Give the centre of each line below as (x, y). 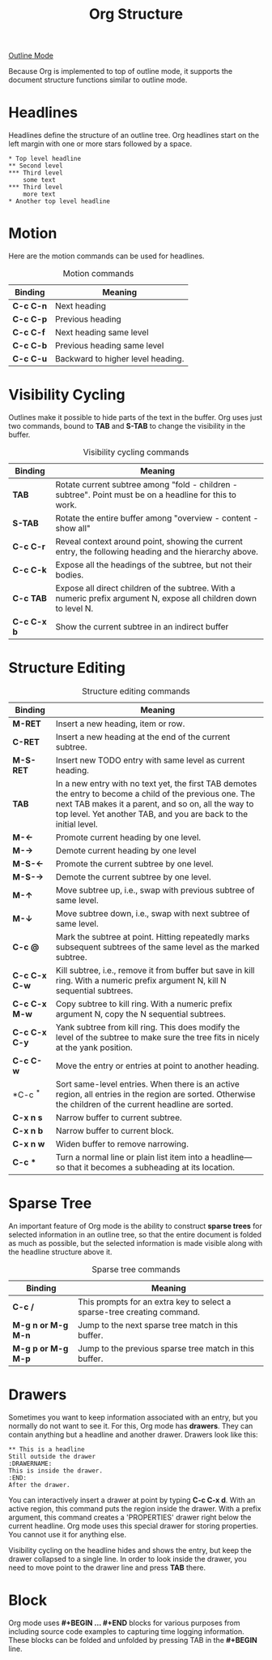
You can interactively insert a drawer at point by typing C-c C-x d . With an (132, 1500)
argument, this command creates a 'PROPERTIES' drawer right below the (130, 1517)
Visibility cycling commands (136, 452)
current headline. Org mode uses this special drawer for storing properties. (134, 1526)
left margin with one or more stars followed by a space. (100, 144)
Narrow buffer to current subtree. (119, 1117)
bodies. (70, 575)
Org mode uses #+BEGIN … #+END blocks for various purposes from (124, 1623)
